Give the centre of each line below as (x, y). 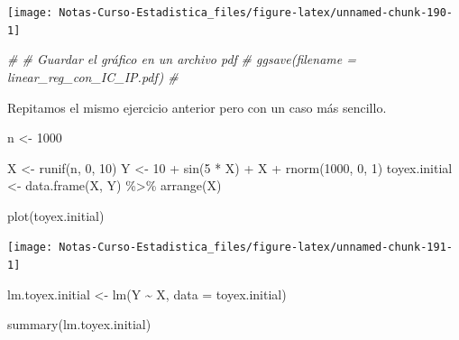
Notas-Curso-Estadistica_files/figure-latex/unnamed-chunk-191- (256, 248)
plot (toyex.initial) (56, 215)
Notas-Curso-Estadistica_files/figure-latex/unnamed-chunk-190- (256, 13)
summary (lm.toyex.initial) (79, 324)
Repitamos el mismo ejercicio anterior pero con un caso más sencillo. (197, 107)
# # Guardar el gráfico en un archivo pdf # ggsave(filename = (182, 59)
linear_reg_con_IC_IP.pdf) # (93, 76)
